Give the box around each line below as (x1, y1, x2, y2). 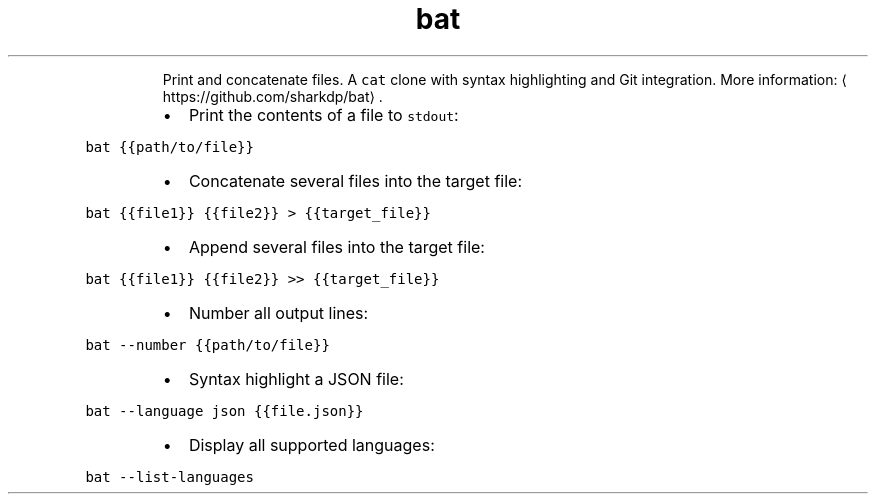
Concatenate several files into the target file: (188, 170, 523, 191)
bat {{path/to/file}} (85, 138, 254, 155)
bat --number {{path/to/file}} (85, 336, 330, 353)
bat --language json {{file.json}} (85, 402, 364, 419)
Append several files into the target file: (188, 236, 485, 257)
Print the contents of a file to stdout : (188, 104, 459, 125)
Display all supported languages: (188, 434, 435, 455)
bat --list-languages (85, 468, 254, 485)
